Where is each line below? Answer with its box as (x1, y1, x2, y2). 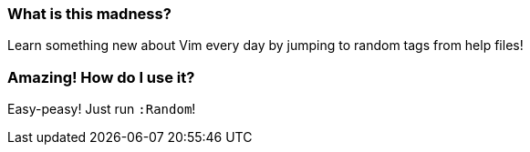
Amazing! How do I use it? (7, 67, 195, 86)
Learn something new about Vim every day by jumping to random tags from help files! (7, 37, 524, 54)
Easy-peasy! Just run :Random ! (7, 101, 196, 117)
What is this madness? (7, 5, 171, 23)
